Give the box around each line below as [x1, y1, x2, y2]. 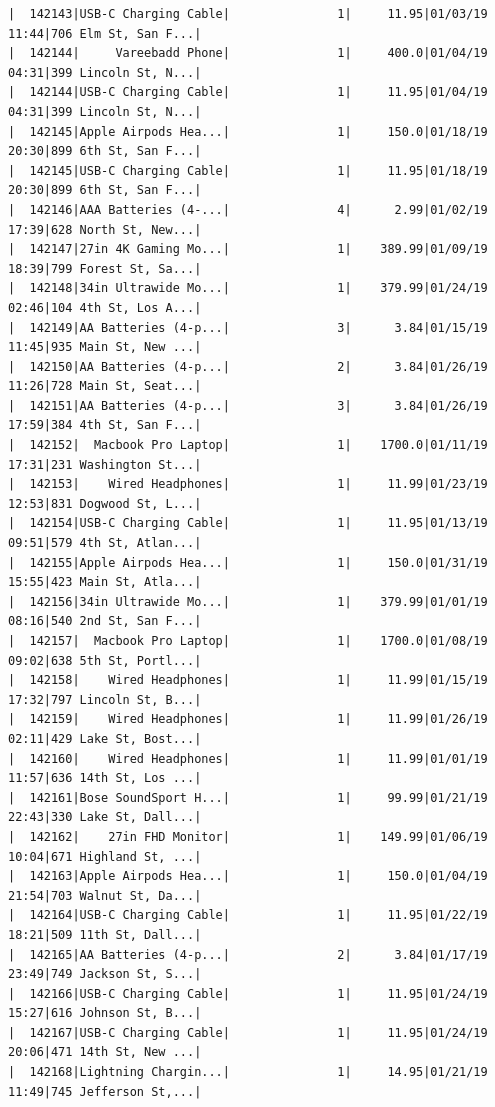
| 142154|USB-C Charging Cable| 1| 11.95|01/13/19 [8, 516, 488, 531]
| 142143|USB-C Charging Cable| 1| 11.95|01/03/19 [8, 7, 488, 21]
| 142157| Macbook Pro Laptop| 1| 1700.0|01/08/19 [8, 634, 488, 648]
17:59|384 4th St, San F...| [8, 418, 202, 433]
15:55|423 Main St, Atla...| [8, 575, 202, 590]
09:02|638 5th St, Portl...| [8, 653, 202, 668]
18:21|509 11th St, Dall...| [8, 927, 202, 942]
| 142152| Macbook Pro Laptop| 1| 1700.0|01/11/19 [8, 438, 488, 453]
